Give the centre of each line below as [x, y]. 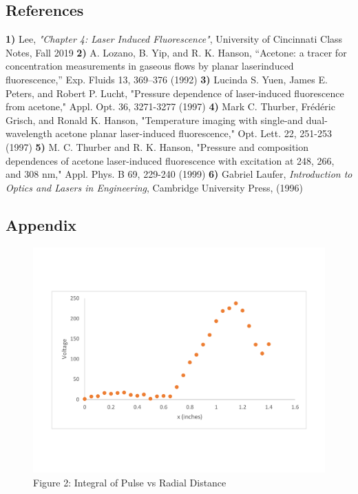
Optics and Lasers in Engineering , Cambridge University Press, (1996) [154, 187]
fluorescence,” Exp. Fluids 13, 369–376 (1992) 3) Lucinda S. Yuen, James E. [167, 79]
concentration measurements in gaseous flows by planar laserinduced [150, 66]
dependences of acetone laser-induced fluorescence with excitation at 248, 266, [170, 160]
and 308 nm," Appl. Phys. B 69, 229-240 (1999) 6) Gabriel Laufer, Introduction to [179, 174]
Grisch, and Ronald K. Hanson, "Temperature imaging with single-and [155, 120]
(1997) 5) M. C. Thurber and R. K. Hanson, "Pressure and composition [157, 146]
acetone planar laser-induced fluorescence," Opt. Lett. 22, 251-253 [193, 133]
